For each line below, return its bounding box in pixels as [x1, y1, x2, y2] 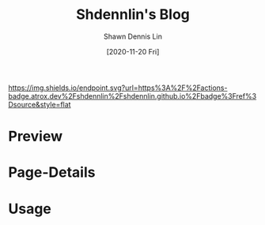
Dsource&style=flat [8, 99, 71, 109]
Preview [8, 128, 63, 145]
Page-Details [8, 163, 96, 182]
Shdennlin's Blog [76, 6, 190, 24]
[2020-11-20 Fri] [106, 47, 160, 56]
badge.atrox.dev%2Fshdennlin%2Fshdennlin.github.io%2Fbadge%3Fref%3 [8, 91, 257, 100]
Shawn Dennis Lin [104, 32, 162, 41]
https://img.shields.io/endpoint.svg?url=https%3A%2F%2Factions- [8, 83, 228, 92]
